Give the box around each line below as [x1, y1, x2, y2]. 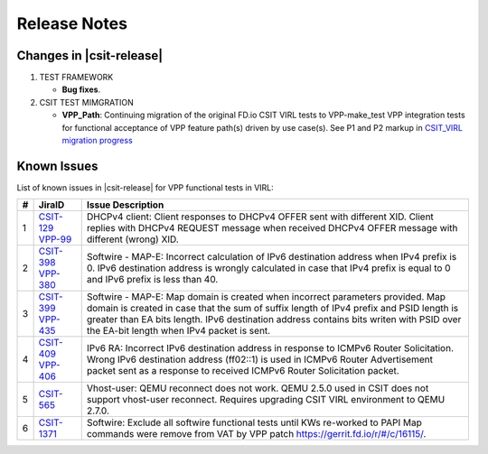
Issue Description [86, 199, 164, 211]
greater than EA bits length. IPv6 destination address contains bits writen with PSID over [86, 313, 462, 326]
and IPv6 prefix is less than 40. [86, 273, 219, 286]
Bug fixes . [61, 84, 101, 95]
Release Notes [16, 14, 128, 33]
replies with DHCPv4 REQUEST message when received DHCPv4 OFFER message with [86, 222, 458, 235]
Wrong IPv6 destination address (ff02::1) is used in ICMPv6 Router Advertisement [86, 353, 434, 366]
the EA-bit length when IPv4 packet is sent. [86, 325, 271, 338]
